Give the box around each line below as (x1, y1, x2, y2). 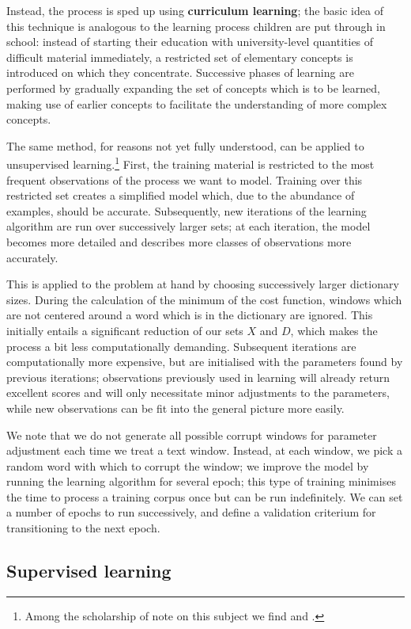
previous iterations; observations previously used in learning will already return (6, 368, 390, 385)
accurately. (6, 249, 58, 265)
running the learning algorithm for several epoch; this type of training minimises (6, 473, 396, 490)
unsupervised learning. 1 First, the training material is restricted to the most (6, 154, 375, 172)
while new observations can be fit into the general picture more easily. (6, 399, 345, 416)
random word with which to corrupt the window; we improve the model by (6, 457, 369, 474)
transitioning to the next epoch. (6, 520, 160, 536)
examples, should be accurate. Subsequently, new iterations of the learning (6, 202, 367, 219)
